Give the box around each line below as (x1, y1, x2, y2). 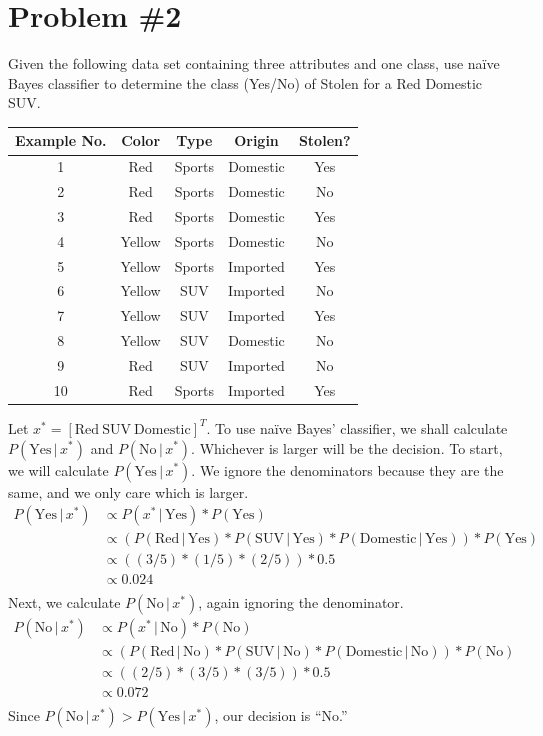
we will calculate (8, 459, 109, 480)
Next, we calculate (8, 592, 121, 613)
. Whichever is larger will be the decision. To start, (191, 437, 503, 458)
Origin (234, 130, 279, 151)
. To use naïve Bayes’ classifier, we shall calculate (206, 417, 508, 438)
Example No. (15, 130, 107, 151)
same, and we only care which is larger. (8, 481, 249, 502)
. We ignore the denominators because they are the (191, 459, 504, 480)
